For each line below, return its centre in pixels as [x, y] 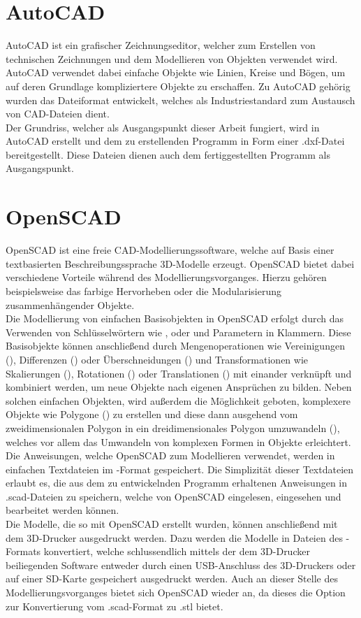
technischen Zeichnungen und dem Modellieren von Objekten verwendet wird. [172, 58]
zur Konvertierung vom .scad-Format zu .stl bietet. [115, 606]
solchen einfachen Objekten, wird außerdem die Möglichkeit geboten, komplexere [178, 400]
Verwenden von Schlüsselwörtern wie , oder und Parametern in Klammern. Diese [178, 332]
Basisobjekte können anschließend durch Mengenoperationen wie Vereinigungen [175, 346]
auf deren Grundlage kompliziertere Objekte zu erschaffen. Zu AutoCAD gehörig [178, 86]
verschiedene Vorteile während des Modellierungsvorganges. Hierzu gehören [166, 277]
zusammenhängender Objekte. [70, 304]
